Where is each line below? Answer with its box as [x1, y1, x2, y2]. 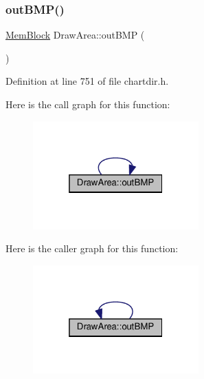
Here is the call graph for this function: [5, 97, 170, 111]
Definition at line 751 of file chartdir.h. [5, 74, 169, 88]
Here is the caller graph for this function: [5, 241, 179, 256]
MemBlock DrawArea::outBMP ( [5, 28, 145, 42]
